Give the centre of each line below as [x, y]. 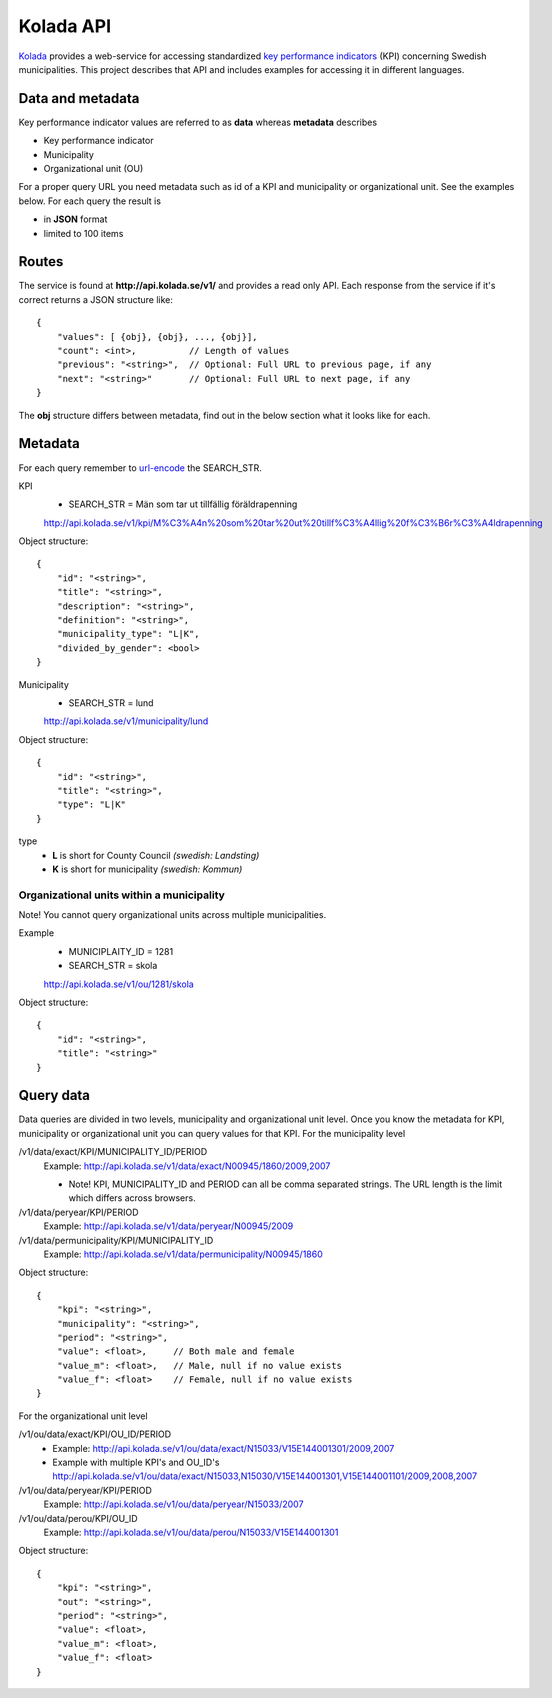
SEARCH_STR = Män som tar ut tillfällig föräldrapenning [183, 504]
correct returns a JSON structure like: [96, 299]
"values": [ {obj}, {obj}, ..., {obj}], [157, 336]
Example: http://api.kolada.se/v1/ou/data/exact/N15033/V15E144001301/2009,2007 [223, 1448]
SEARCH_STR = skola [113, 966]
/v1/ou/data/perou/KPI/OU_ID [78, 1518]
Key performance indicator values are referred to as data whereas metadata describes [198, 122]
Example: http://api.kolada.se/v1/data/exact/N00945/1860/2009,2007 [187, 1166]
